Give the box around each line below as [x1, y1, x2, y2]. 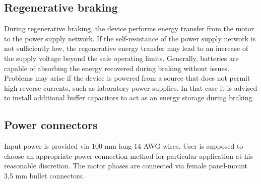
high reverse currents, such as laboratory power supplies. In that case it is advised [4, 82, 257, 93]
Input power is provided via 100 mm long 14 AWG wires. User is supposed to [4, 141, 243, 151]
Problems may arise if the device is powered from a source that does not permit [4, 73, 250, 83]
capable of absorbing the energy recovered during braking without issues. [4, 63, 230, 73]
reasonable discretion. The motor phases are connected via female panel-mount [4, 160, 248, 171]
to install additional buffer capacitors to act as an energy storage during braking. [4, 92, 254, 103]
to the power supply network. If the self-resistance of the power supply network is [4, 33, 256, 43]
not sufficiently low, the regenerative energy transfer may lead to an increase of [4, 43, 248, 53]
